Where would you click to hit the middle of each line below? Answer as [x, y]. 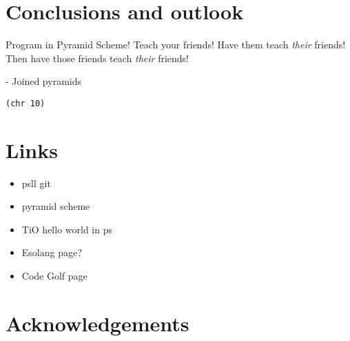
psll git [36, 183]
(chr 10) [25, 103]
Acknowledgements [97, 323]
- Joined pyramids [43, 81]
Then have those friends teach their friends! [97, 58]
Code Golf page [54, 276]
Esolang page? [52, 252]
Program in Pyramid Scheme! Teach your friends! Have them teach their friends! [176, 45]
